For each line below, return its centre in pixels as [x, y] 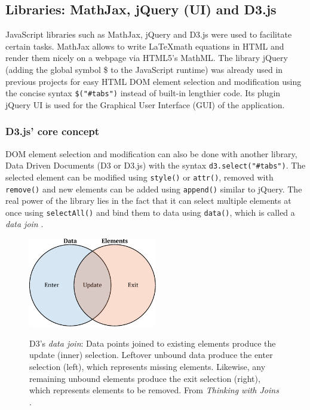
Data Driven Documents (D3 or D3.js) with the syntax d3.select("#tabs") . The [156, 165]
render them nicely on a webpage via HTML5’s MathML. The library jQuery [147, 58]
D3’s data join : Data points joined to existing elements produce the [153, 343]
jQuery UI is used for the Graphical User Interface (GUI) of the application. [145, 104]
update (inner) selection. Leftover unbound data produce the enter [151, 355]
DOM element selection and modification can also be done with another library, [151, 153]
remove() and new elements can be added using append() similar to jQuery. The [154, 189]
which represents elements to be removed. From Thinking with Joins [154, 390]
